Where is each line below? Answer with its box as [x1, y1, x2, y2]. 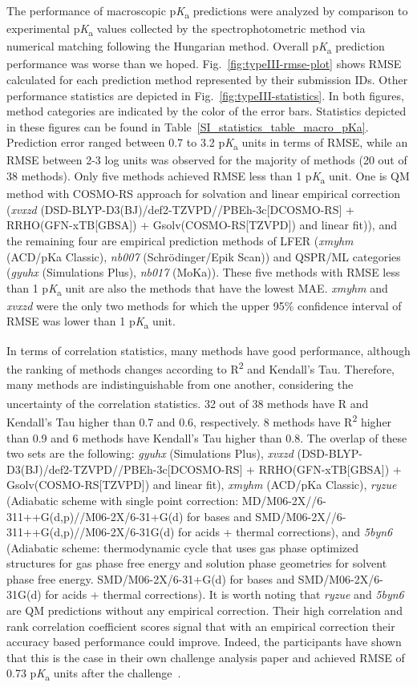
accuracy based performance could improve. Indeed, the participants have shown [6, 633, 402, 650]
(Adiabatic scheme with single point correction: [6, 491, 239, 508]
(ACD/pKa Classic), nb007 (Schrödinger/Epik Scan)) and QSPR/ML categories [6, 248, 401, 265]
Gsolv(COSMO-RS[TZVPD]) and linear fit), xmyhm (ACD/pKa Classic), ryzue [6, 476, 397, 493]
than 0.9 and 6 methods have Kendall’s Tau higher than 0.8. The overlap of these [6, 429, 407, 446]
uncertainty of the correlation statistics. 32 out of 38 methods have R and [6, 394, 369, 411]
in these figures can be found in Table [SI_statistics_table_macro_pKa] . [6, 118, 369, 135]
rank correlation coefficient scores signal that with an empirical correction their [6, 617, 395, 634]
